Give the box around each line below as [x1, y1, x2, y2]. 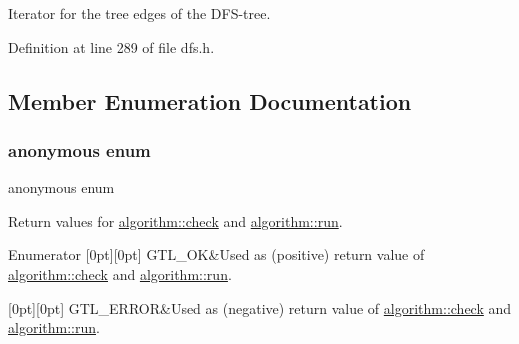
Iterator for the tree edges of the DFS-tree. [8, 3, 271, 23]
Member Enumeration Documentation [8, 85, 412, 116]
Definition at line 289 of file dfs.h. [8, 36, 215, 57]
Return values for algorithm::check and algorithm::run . [8, 210, 343, 231]
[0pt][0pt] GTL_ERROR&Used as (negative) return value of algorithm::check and [8, 297, 512, 318]
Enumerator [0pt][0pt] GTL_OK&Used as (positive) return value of [8, 244, 425, 265]
